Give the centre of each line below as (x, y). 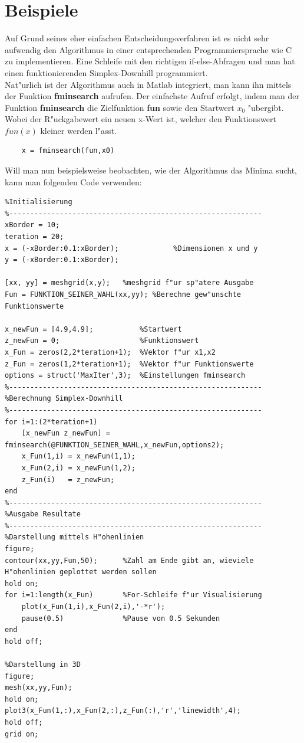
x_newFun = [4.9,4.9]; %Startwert (93, 329)
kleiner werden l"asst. (79, 130)
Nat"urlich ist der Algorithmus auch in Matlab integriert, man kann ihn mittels (148, 84)
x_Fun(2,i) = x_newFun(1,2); (78, 468)
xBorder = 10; (32, 225)
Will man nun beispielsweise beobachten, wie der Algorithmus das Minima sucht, (151, 170)
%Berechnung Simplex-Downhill (64, 399)
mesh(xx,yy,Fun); (39, 688)
